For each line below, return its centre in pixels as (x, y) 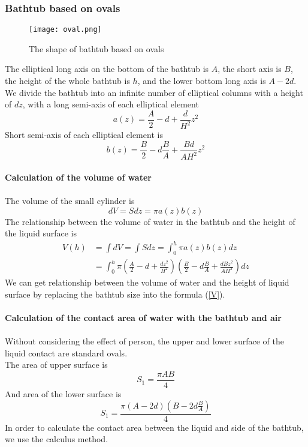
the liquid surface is (41, 233)
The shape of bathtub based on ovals (96, 48)
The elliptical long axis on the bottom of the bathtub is (107, 69)
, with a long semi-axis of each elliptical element (111, 104)
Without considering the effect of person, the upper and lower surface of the (144, 341)
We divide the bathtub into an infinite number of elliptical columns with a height (154, 92)
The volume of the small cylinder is (70, 201)
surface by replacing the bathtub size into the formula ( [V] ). (115, 294)
